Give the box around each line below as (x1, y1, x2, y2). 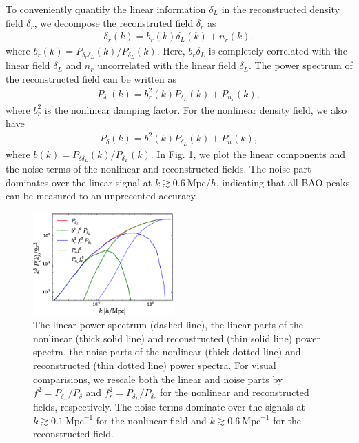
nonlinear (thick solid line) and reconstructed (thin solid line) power (33, 331, 320, 345)
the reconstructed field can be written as (6, 71, 176, 86)
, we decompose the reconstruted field (34, 15, 194, 30)
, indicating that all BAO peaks (216, 175, 350, 189)
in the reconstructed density (221, 2, 340, 16)
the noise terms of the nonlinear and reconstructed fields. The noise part (6, 161, 311, 176)
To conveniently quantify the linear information (6, 2, 206, 16)
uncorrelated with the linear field (97, 58, 236, 72)
